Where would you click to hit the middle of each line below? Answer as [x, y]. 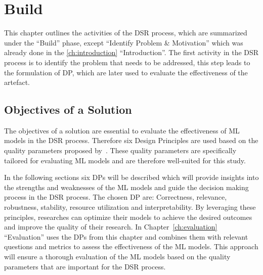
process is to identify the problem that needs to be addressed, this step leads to [127, 62]
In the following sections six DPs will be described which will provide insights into [131, 177]
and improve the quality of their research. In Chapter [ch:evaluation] [111, 227]
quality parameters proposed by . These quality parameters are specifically [120, 150]
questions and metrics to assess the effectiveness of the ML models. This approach [131, 246]
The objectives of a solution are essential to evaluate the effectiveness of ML [122, 130]
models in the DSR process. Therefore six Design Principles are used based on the [131, 140]
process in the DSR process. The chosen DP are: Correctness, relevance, [116, 197]
